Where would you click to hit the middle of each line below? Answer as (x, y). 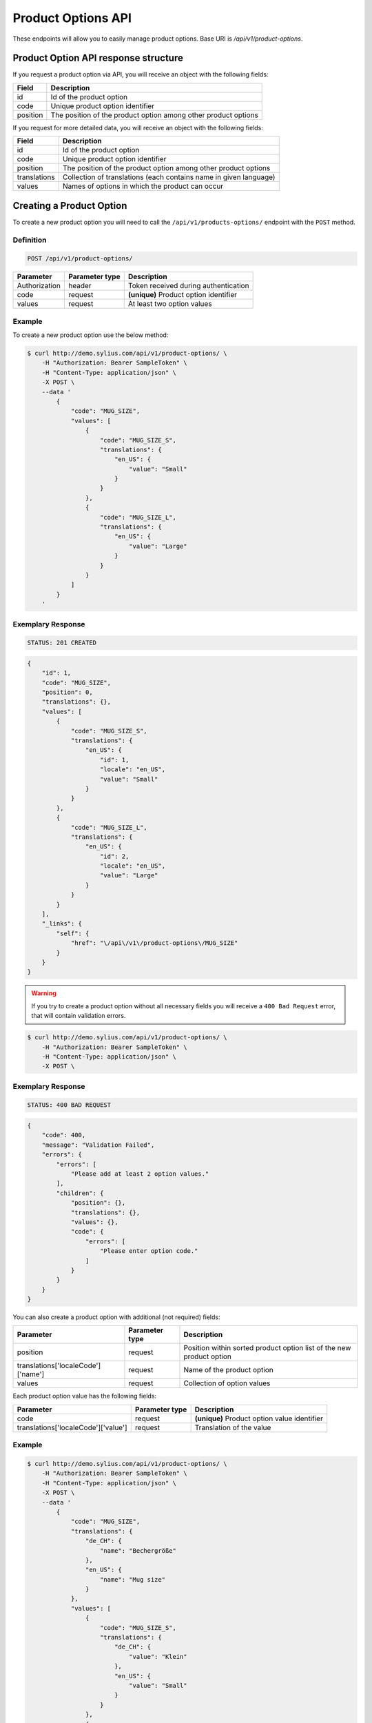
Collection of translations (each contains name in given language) (169, 177)
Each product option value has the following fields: (85, 1396)
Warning (44, 993)
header (80, 286)
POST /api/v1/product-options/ (80, 259)
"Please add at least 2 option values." (140, 1174)
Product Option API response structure (98, 58)
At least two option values (170, 304)
